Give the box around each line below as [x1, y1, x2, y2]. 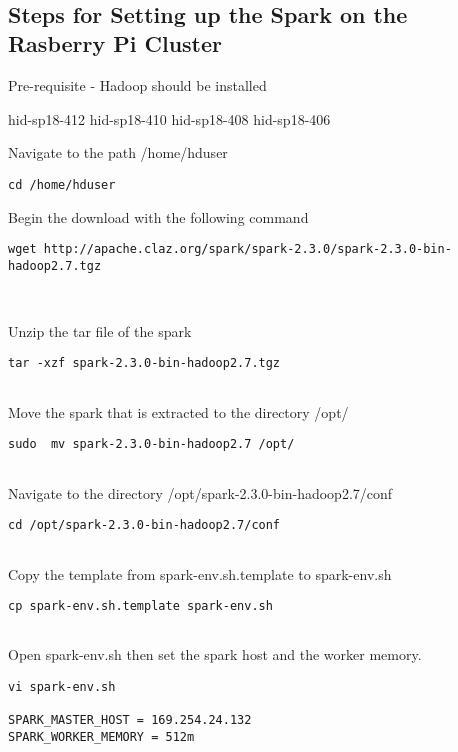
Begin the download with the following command [8, 206, 309, 227]
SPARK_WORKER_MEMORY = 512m [8, 730, 195, 745]
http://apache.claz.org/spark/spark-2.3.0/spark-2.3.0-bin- [43, 242, 452, 257]
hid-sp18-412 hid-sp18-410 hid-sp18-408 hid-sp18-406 [8, 108, 331, 129]
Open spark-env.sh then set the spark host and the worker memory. [8, 644, 422, 665]
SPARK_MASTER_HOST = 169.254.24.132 [8, 713, 252, 728]
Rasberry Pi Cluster [8, 28, 223, 59]
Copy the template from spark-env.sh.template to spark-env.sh [8, 563, 392, 584]
